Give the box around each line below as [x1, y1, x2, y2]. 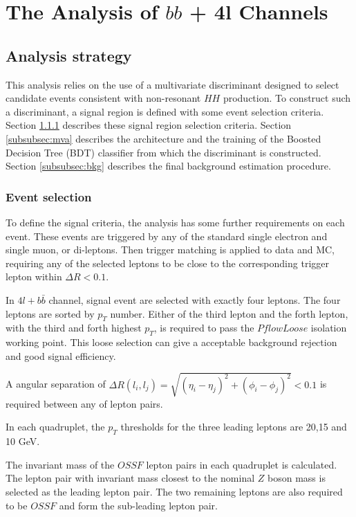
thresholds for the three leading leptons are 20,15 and [120, 419, 347, 434]
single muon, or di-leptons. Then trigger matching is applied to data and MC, [6, 242, 335, 257]
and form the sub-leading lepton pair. [59, 498, 218, 512]
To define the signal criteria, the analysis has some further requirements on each [6, 215, 345, 229]
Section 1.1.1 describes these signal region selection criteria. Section [6, 118, 292, 132]
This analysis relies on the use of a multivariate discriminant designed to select [6, 77, 339, 91]
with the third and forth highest [6, 320, 142, 335]
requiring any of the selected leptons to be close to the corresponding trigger [6, 255, 329, 270]
